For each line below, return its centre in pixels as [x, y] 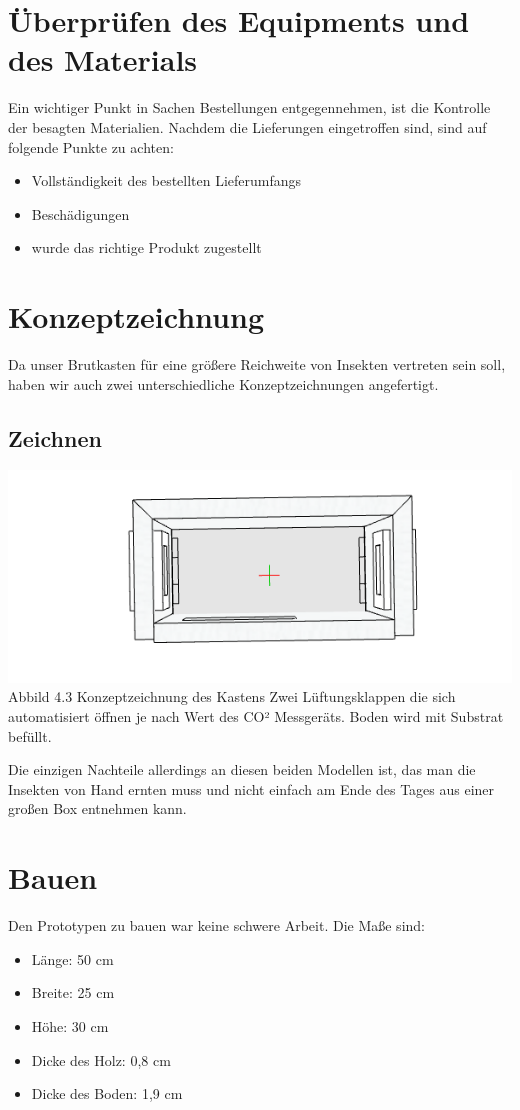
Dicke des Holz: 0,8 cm [101, 1059]
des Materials [103, 59]
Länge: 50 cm [72, 958]
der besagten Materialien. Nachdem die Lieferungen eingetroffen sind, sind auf [247, 126]
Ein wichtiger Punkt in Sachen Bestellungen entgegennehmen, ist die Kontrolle [249, 107]
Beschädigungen [80, 213]
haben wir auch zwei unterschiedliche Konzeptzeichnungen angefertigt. [223, 383]
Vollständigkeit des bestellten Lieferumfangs [166, 180]
